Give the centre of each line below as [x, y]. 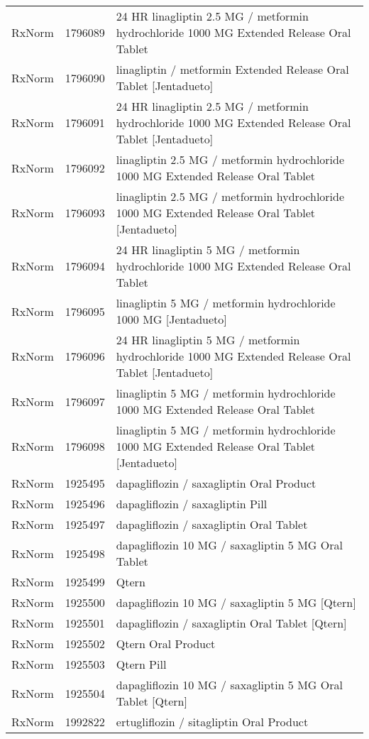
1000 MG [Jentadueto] [171, 319]
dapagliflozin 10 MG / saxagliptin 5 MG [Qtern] [236, 602]
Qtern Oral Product [166, 644]
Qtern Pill [141, 664]
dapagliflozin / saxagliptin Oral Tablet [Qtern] [231, 623]
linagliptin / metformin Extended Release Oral [232, 69]
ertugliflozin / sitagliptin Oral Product [212, 722]
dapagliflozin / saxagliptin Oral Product [216, 483]
